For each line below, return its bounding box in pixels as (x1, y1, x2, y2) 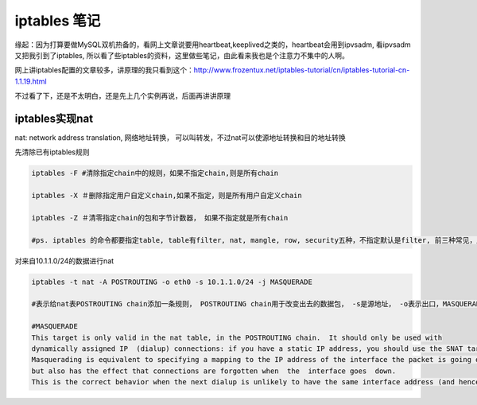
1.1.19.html (14, 76, 47, 86)
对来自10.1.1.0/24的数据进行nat (14, 255, 114, 266)
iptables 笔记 (14, 12, 101, 29)
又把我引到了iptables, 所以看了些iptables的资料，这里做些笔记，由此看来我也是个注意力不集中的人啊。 (14, 50, 349, 60)
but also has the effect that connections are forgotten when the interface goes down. (31, 366, 397, 376)
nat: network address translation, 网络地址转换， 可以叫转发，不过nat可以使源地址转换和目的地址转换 (14, 133, 346, 142)
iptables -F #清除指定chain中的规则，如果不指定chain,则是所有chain (31, 169, 279, 178)
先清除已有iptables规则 (14, 147, 90, 157)
